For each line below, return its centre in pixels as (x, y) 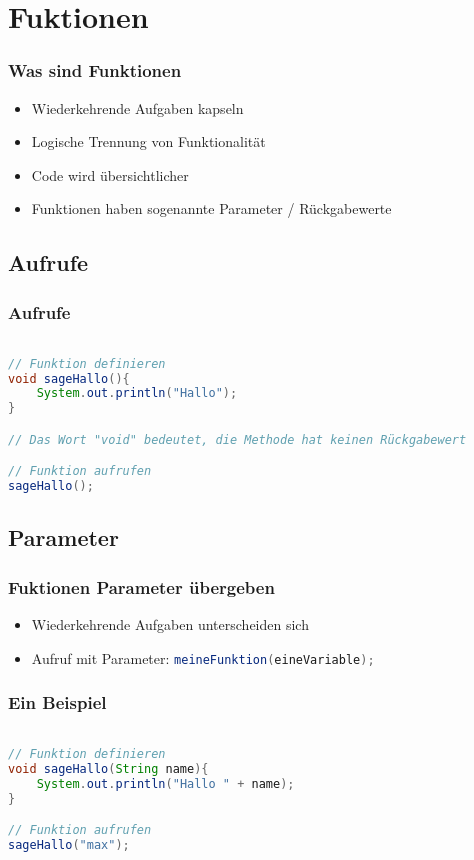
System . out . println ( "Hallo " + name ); (165, 783)
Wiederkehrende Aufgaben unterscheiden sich (170, 624)
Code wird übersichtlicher (110, 174)
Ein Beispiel (57, 702)
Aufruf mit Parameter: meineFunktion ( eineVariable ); (203, 657)
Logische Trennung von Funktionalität (148, 141)
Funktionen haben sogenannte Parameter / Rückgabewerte (211, 208)
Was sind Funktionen (95, 70)
